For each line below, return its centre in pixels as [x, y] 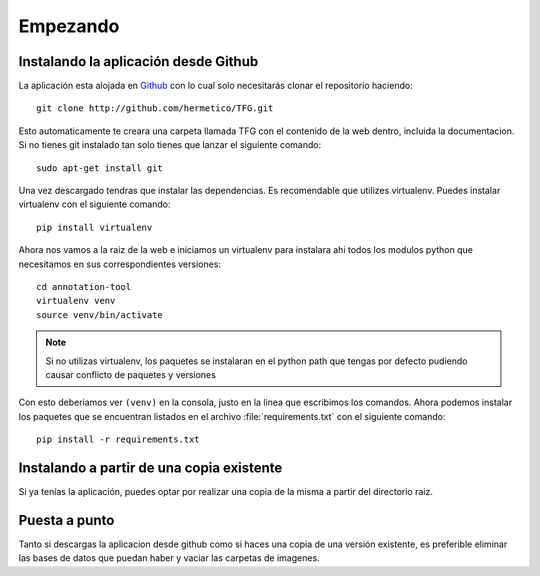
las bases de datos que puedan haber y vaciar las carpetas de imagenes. [169, 558]
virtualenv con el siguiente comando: [94, 204]
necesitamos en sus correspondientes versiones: [120, 264]
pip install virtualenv [94, 227]
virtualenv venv [76, 301]
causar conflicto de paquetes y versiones [131, 374]
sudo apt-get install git [100, 168]
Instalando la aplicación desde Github [138, 61]
